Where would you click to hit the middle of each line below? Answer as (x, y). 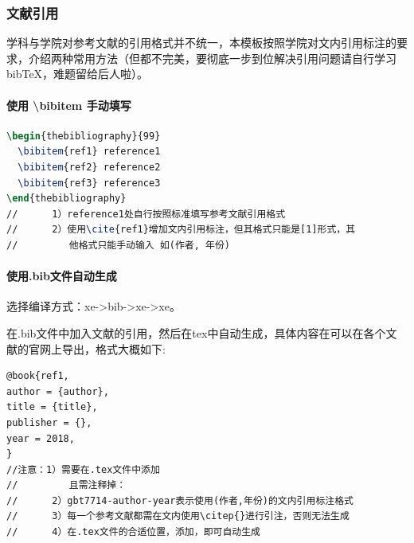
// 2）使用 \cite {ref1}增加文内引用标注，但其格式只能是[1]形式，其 (181, 230)
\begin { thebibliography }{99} (84, 136)
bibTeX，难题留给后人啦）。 (78, 74)
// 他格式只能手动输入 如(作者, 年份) (119, 245)
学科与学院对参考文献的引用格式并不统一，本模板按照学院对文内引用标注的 (201, 43)
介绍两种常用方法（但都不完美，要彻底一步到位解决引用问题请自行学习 (212, 58)
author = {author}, (58, 391)
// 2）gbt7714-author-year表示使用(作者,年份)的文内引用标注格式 (180, 500)
